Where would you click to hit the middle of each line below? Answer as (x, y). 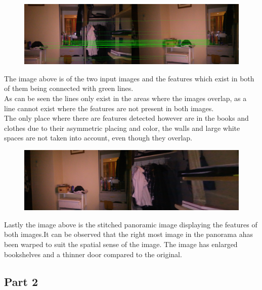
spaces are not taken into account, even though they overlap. (98, 138)
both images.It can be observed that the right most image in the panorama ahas (128, 234)
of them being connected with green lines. (69, 88)
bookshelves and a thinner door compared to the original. (93, 254)
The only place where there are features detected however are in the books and (126, 118)
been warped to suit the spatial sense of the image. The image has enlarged (121, 244)
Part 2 (21, 281)
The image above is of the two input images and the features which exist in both (129, 78)
